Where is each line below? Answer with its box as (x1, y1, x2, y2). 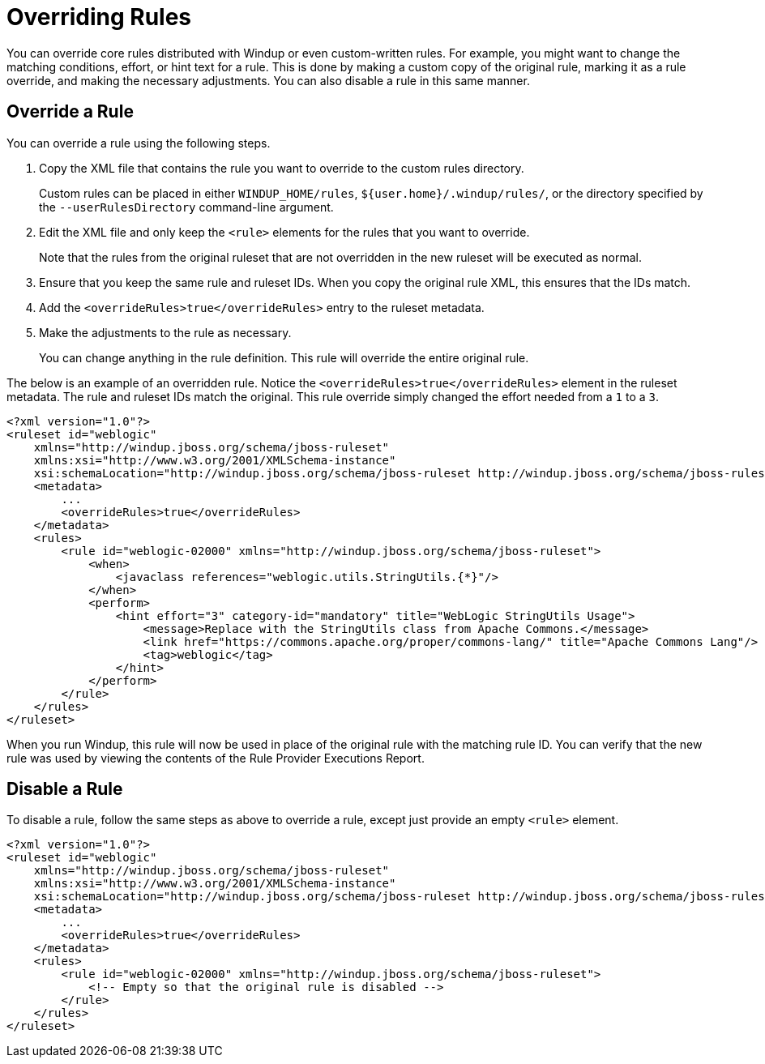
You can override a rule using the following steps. (6, 135, 271, 150)
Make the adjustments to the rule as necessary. (39, 325, 292, 340)
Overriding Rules (6, 3, 192, 31)
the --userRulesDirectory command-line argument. (39, 199, 334, 214)
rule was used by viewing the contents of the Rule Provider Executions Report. (6, 750, 425, 765)
